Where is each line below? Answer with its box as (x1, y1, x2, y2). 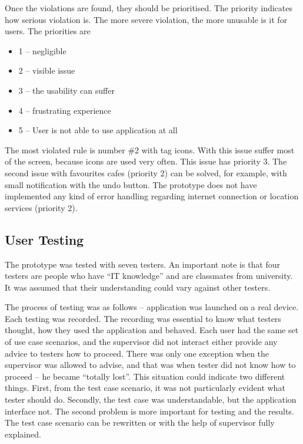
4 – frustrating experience (18, 104, 111, 116)
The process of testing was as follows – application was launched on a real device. (5, 301, 299, 313)
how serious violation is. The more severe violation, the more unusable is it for (5, 13, 288, 25)
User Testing (5, 230, 84, 248)
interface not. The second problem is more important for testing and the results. (5, 404, 294, 417)
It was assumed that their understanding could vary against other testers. (5, 281, 271, 293)
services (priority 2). (5, 201, 78, 213)
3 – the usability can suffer (18, 84, 115, 96)
